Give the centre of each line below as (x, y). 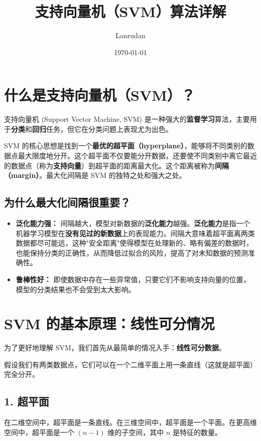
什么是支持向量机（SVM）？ (100, 95)
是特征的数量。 (198, 432)
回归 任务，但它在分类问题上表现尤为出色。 (102, 129)
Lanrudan (130, 35)
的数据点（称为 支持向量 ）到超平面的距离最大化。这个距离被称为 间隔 (116, 165)
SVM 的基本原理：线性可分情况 (109, 323)
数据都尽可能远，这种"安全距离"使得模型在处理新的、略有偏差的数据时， (135, 243)
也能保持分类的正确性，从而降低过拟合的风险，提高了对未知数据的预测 (132, 252)
